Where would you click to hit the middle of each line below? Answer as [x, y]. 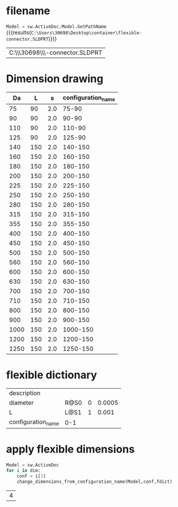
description [25, 393]
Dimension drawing [55, 79]
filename [28, 11]
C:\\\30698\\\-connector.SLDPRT [56, 53]
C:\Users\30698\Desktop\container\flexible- [86, 33]
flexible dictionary [52, 375]
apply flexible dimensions [70, 449]
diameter [22, 403]
